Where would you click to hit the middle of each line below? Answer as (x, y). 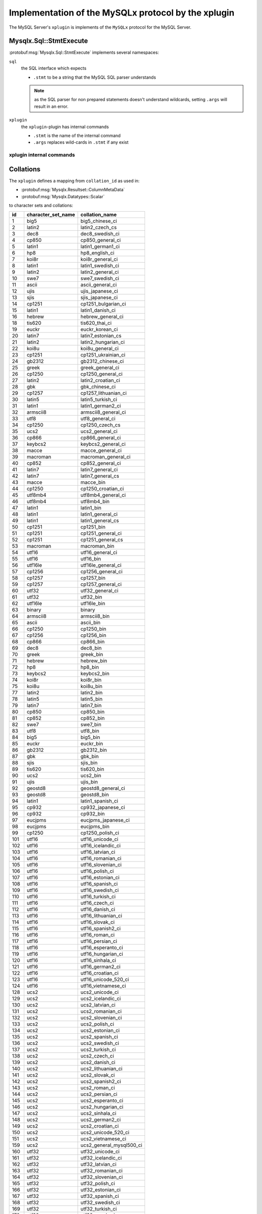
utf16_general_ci (99, 553)
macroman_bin (97, 546)
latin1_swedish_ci (100, 266)
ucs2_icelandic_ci (101, 999)
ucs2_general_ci (99, 431)
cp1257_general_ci (101, 584)
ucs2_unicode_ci (99, 992)
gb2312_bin (94, 750)
